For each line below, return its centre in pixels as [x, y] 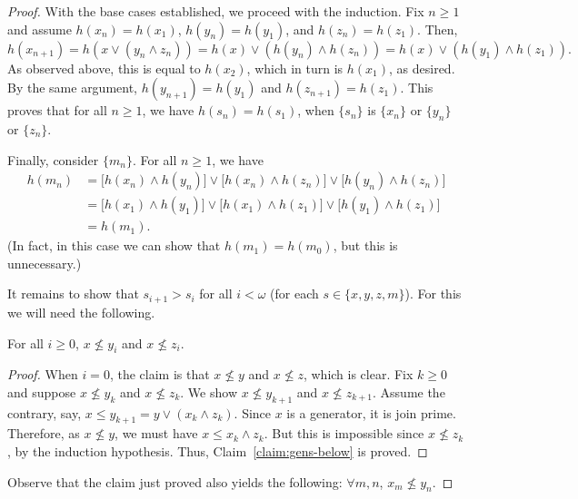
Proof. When [43, 374]
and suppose [42, 391]
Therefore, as [44, 433]
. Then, [438, 29]
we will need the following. [81, 312]
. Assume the [409, 391]
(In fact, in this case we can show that [114, 245]
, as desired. [422, 68]
